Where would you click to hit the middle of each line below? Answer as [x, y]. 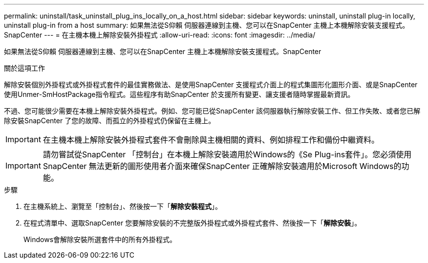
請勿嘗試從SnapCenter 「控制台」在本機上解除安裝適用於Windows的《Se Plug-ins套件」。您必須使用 [227, 154]
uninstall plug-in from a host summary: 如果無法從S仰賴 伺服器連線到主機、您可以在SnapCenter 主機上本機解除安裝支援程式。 [207, 25]
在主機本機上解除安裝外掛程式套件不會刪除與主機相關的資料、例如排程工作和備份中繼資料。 [211, 140]
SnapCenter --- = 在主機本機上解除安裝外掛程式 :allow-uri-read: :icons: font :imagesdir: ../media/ [160, 35]
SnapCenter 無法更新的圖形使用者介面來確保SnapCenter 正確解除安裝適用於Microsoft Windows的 [222, 166]
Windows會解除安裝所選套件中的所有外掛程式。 [100, 239]
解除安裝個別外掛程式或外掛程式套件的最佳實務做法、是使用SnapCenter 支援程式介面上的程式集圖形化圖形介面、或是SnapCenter [211, 85]
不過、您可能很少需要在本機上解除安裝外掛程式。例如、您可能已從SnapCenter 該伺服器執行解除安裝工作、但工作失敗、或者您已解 [212, 111]
